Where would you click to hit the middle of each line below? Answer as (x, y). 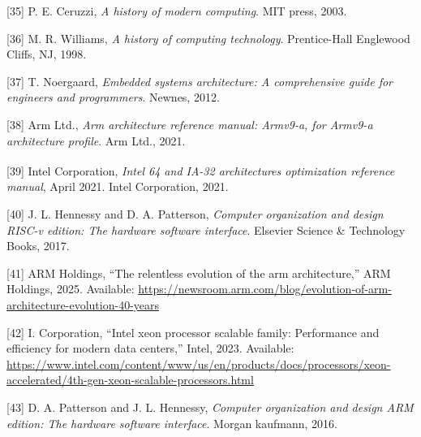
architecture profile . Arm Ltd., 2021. (96, 140)
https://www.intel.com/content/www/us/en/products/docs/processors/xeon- (199, 363)
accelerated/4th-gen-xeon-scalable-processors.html (130, 380)
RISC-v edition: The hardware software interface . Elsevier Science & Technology (206, 229)
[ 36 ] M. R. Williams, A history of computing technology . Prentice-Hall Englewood (208, 38)
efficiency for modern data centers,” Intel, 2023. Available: (150, 348)
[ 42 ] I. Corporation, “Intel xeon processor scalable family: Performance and (193, 332)
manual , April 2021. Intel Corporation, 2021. (118, 186)
